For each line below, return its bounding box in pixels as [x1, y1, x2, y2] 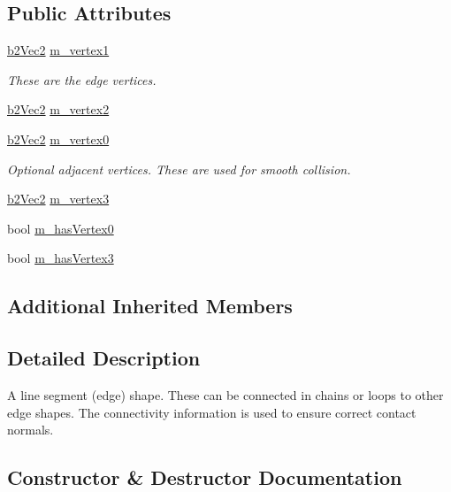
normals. [7, 420, 54, 439]
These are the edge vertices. [7, 70, 157, 88]
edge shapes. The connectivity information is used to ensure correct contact [7, 403, 417, 421]
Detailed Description [7, 344, 201, 372]
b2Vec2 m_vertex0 [7, 129, 110, 148]
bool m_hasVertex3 [7, 249, 114, 267]
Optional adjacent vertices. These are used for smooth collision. [7, 159, 351, 178]
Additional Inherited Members [7, 292, 293, 319]
